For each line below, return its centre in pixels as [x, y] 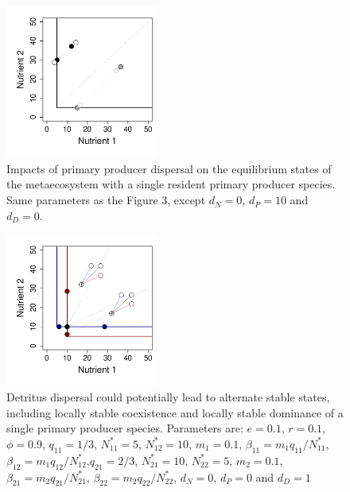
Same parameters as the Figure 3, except [106, 200]
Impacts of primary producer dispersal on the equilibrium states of [169, 168]
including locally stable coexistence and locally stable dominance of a [175, 412]
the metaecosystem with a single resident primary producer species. [171, 184]
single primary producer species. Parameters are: [125, 428]
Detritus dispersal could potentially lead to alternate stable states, [168, 397]
